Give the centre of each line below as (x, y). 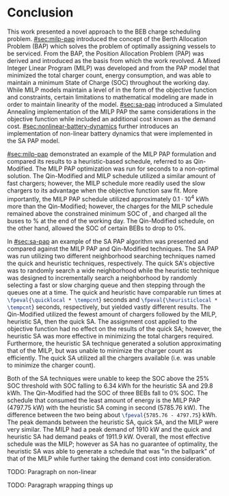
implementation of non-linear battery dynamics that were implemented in (110, 133)
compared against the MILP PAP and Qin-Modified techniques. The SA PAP (113, 249)
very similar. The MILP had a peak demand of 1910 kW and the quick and (109, 429)
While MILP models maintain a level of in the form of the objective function (112, 90)
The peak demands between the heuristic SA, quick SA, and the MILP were (113, 422)
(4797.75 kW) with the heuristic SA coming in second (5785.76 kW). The (108, 407)
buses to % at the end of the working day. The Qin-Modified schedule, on (111, 221)
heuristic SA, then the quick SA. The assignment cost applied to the (102, 321)
